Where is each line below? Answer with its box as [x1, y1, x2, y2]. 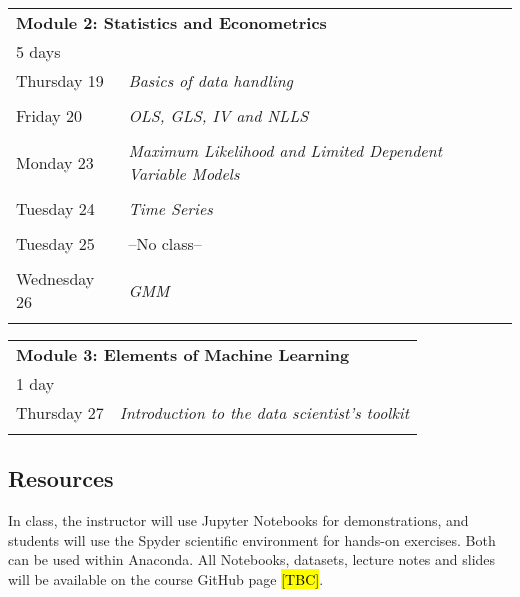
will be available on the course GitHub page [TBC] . [8, 568, 324, 589]
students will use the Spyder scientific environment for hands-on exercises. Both [8, 529, 496, 550]
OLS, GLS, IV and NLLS [128, 104, 309, 127]
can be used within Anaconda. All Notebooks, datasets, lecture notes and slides [8, 549, 496, 570]
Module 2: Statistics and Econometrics [16, 11, 327, 34]
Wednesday [16, 267, 95, 290]
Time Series [128, 197, 213, 220]
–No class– [128, 232, 202, 255]
